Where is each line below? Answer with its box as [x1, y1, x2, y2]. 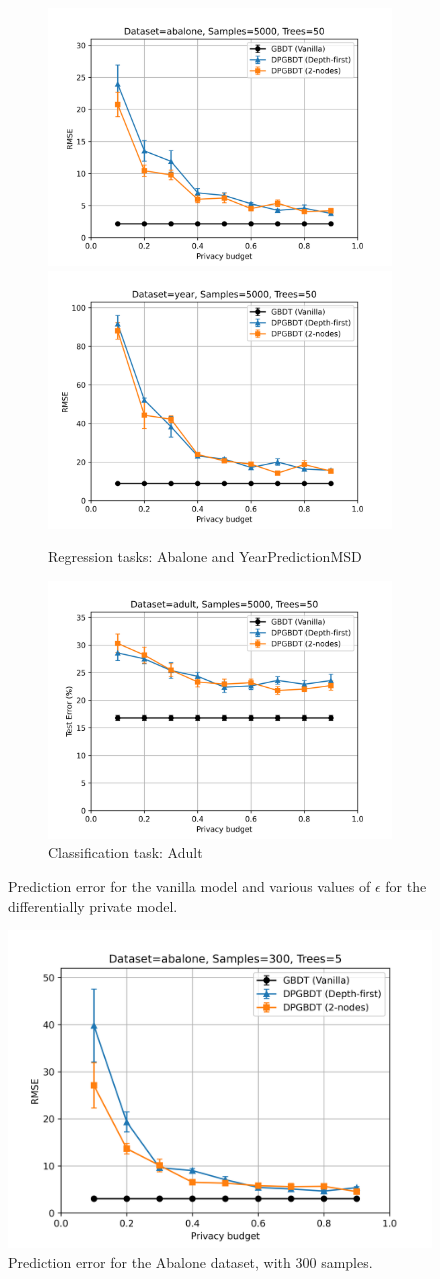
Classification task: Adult [48, 842, 203, 863]
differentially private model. [8, 895, 178, 916]
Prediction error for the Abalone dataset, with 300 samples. [8, 1251, 373, 1272]
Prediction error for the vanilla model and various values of [8, 875, 371, 896]
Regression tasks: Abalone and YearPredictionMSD [48, 546, 362, 567]
